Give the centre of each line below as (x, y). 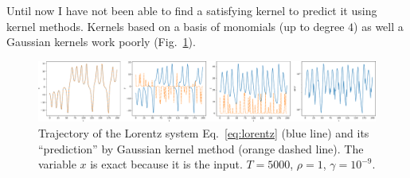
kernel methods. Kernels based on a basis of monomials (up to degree (176, 26)
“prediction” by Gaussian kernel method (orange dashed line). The (201, 148)
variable (57, 164)
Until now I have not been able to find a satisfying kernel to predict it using (192, 10)
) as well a (379, 26)
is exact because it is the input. (166, 164)
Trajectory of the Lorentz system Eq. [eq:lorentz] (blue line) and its (204, 132)
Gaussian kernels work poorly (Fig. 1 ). (101, 42)
